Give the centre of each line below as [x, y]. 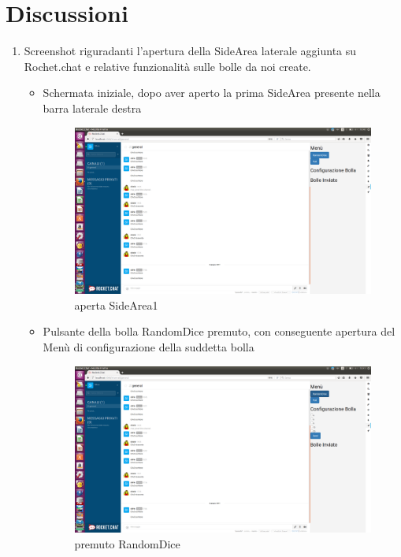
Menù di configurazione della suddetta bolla [149, 347]
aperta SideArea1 [116, 304]
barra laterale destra [92, 108]
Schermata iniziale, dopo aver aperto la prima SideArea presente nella [212, 93]
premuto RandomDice [127, 543]
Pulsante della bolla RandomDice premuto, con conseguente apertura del [219, 331]
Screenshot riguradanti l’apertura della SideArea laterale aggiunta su [190, 51]
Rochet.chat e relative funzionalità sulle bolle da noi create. [167, 66]
